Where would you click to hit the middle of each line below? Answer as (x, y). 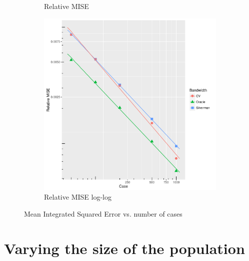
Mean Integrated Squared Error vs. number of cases (103, 213)
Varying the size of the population (124, 248)
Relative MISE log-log (78, 197)
